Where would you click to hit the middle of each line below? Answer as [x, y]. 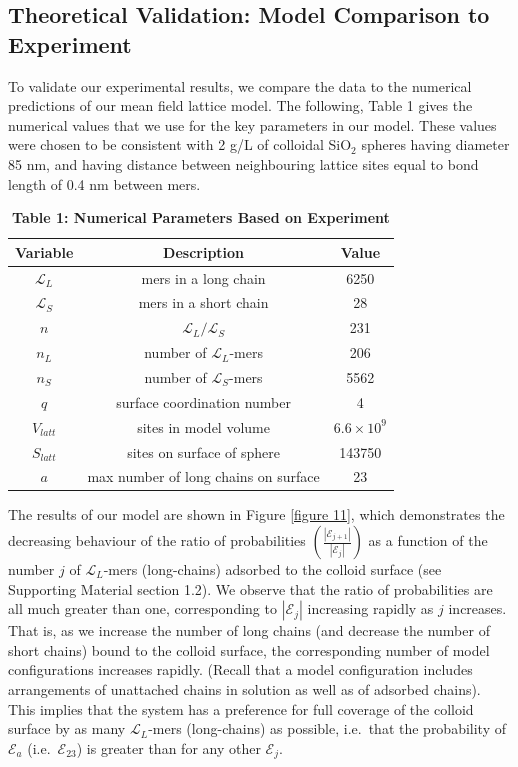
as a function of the [428, 540]
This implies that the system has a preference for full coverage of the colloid [241, 708]
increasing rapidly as [370, 608]
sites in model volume [203, 426]
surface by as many [67, 728]
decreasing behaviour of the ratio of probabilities [157, 540]
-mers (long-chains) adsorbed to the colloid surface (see [272, 569]
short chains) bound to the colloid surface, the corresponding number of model [249, 649]
